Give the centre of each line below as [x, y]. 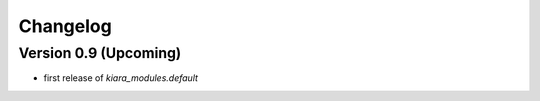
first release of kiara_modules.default [121, 78]
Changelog [65, 26]
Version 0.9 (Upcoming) [100, 53]
